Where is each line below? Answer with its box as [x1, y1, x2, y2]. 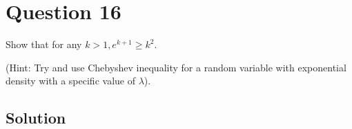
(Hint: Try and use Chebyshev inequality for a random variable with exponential [6, 60, 346, 74]
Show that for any [6, 37, 82, 51]
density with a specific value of [6, 73, 135, 88]
